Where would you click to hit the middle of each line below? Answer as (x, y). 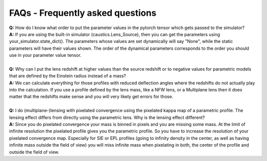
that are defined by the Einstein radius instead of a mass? (67, 76)
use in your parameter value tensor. (45, 55)
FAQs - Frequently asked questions (83, 13)
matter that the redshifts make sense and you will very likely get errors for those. (91, 97)
